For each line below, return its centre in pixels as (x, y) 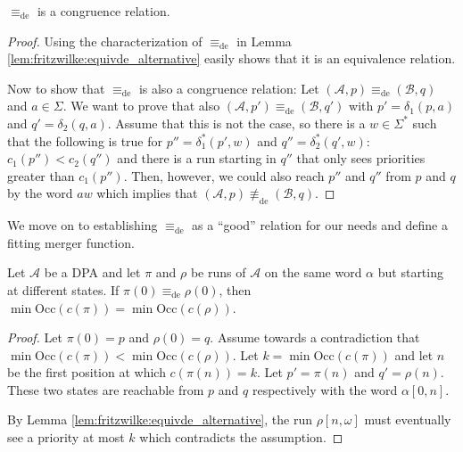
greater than (41, 175)
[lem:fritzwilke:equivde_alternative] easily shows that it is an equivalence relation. (231, 58)
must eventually (408, 419)
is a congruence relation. (103, 11)
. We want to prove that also (141, 106)
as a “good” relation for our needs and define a (320, 225)
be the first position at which (87, 372)
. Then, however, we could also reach (224, 175)
